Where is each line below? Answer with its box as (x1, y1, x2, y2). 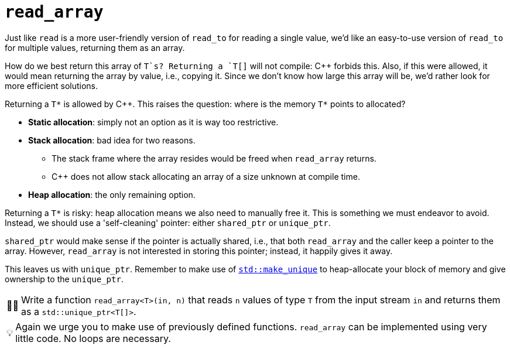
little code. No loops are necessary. (15, 332, 171, 344)
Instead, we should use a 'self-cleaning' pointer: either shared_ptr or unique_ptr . (5, 217, 331, 228)
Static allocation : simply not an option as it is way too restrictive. (28, 117, 279, 127)
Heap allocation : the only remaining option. (28, 189, 196, 200)
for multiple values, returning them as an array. (5, 42, 185, 53)
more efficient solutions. (5, 80, 98, 91)
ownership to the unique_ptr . (5, 273, 124, 284)
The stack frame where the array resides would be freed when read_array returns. (52, 153, 376, 163)
